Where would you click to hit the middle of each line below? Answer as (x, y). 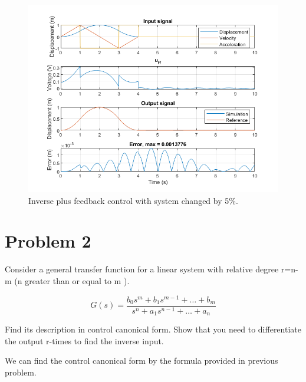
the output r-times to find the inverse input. (84, 340)
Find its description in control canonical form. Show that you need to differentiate (153, 329)
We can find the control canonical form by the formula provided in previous (142, 360)
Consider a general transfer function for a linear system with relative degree (142, 269)
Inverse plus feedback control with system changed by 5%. (133, 200)
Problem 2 (48, 241)
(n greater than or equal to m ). (72, 280)
